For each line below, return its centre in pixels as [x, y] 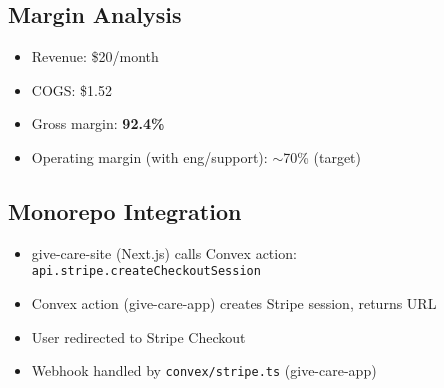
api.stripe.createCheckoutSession [146, 271]
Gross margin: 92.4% [98, 123]
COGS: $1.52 [72, 89]
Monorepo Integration [125, 210]
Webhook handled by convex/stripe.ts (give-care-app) [204, 370]
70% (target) [322, 156]
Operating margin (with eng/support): [149, 156]
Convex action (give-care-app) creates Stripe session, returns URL [234, 303]
